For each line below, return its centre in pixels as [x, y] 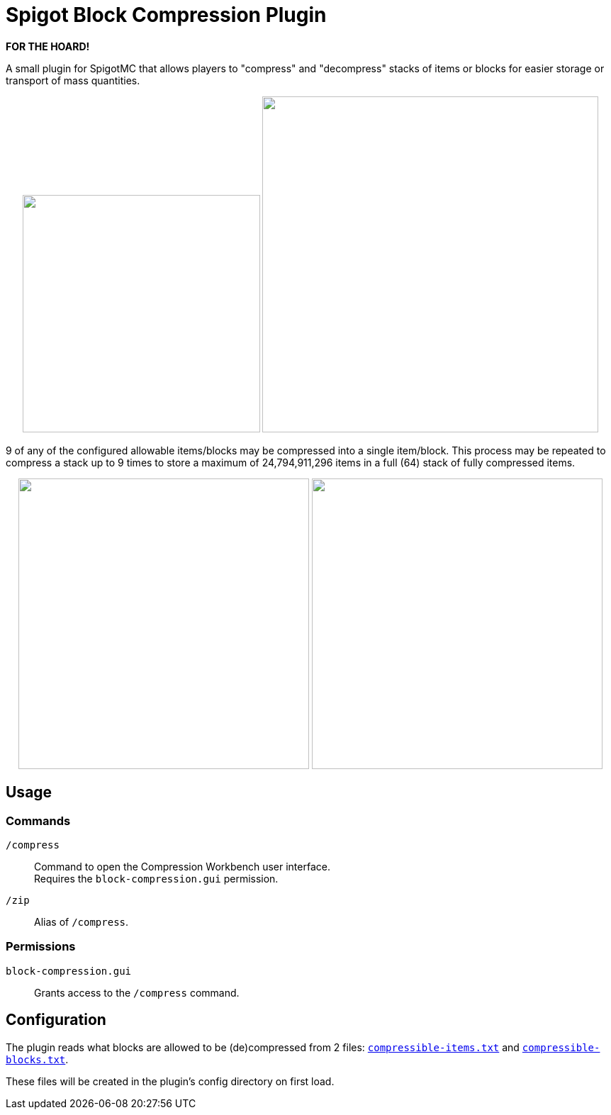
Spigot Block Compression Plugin [166, 15]
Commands [38, 820]
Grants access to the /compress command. [137, 992]
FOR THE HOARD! [48, 46]
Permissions [41, 947]
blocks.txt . [37, 1059]
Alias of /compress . [82, 921]
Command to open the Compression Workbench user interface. [182, 866]
